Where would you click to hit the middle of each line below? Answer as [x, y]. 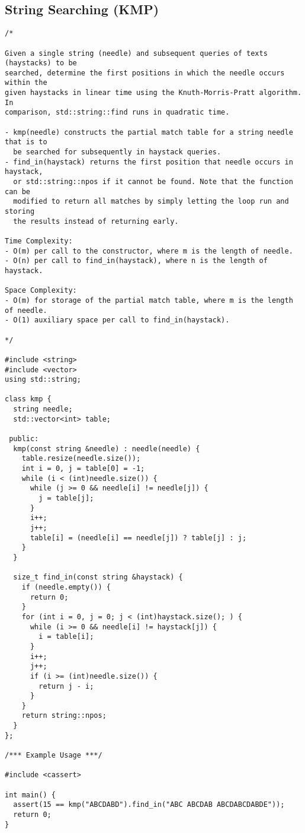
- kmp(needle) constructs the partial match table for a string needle [149, 132]
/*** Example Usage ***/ [54, 756]
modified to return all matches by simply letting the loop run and [151, 202]
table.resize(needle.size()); [81, 459]
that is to [26, 142]
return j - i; [66, 686]
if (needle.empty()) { [66, 587]
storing [20, 212]
